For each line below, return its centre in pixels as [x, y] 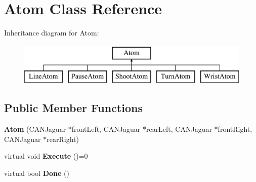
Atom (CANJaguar [35, 129]
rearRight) [63, 139]
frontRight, [235, 129]
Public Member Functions [73, 108]
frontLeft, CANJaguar [106, 129]
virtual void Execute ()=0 [46, 156]
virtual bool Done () [37, 173]
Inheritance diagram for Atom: [52, 33]
